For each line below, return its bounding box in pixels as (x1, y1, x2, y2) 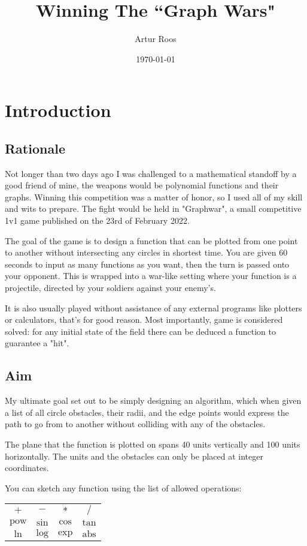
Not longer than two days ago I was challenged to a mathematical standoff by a (5, 167, 297, 179)
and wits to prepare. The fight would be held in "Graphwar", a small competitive (5, 202, 302, 215)
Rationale (5, 139, 65, 157)
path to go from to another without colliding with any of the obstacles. (5, 418, 266, 430)
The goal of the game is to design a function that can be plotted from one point (5, 234, 298, 247)
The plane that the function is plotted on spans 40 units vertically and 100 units (5, 438, 300, 450)
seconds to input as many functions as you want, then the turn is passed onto (5, 257, 290, 270)
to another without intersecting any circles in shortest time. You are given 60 (5, 246, 288, 259)
